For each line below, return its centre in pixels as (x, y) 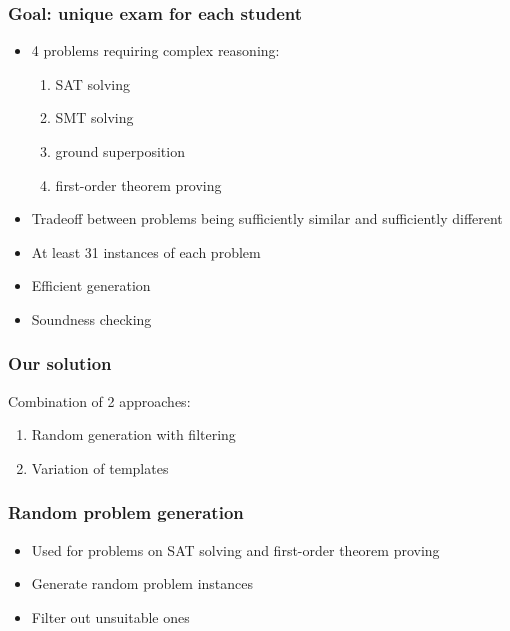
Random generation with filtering (133, 434)
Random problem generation (126, 512)
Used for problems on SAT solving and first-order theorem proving (235, 549)
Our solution (60, 363)
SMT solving (94, 117)
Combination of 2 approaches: (99, 400)
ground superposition (120, 151)
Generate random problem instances (142, 583)
